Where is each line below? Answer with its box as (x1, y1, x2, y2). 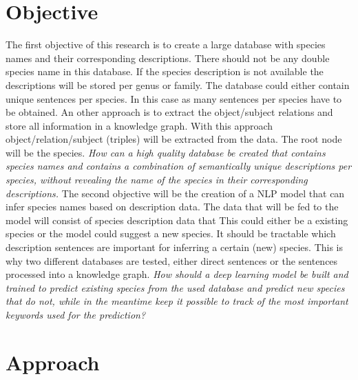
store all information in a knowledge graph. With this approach (6, 118, 273, 132)
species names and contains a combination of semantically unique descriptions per (6, 159, 352, 173)
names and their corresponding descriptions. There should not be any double (6, 50, 330, 65)
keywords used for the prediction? (6, 308, 146, 321)
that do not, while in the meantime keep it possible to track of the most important (6, 294, 348, 308)
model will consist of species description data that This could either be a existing (6, 212, 348, 227)
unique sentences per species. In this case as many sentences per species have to (6, 91, 342, 106)
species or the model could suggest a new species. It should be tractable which (6, 226, 336, 241)
